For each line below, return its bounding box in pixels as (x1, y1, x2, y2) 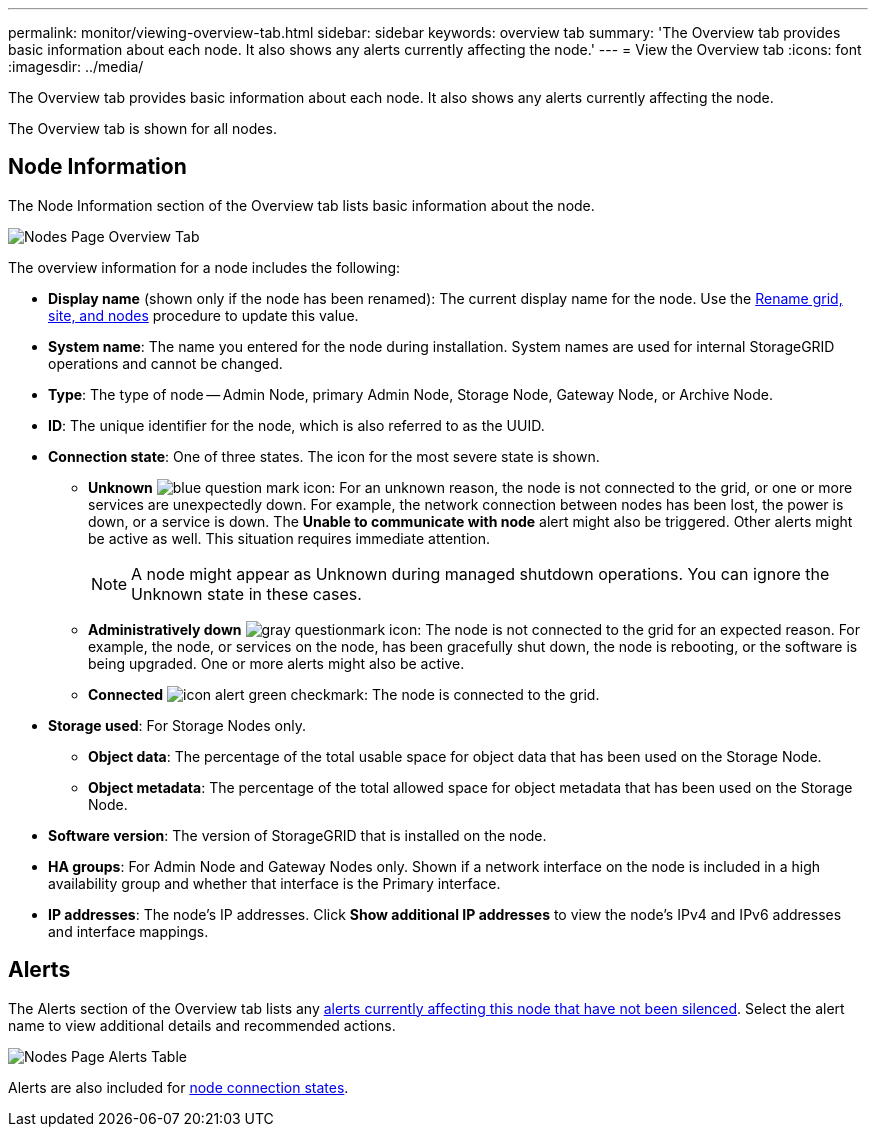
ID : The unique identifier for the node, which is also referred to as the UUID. (48, 416, 545, 434)
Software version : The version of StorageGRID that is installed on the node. (48, 826, 547, 844)
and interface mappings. (48, 922, 209, 940)
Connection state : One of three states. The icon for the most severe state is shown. (48, 447, 600, 465)
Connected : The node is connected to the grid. (88, 685, 600, 703)
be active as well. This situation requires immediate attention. (88, 529, 491, 547)
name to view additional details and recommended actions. (8, 1016, 396, 1034)
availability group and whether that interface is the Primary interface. (48, 874, 501, 892)
